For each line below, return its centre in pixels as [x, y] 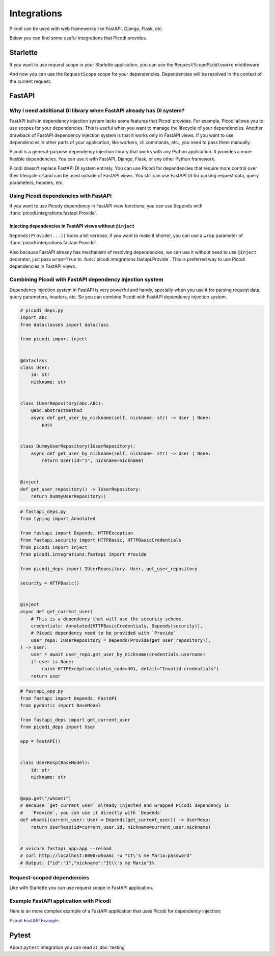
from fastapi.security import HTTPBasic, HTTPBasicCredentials [101, 540]
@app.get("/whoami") [46, 799]
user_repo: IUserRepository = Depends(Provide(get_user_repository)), [121, 640]
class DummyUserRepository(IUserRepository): [78, 446]
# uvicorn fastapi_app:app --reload [66, 848]
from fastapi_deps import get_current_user [75, 720]
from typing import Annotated [58, 519]
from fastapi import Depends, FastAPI [68, 698]
